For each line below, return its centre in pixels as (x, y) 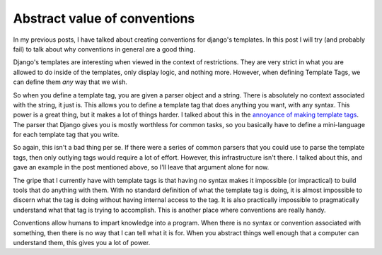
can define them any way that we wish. (70, 82)
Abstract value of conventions (104, 18)
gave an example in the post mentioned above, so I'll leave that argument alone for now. (141, 167)
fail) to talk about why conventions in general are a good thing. (104, 49)
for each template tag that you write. (66, 135)
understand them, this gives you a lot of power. (82, 242)
